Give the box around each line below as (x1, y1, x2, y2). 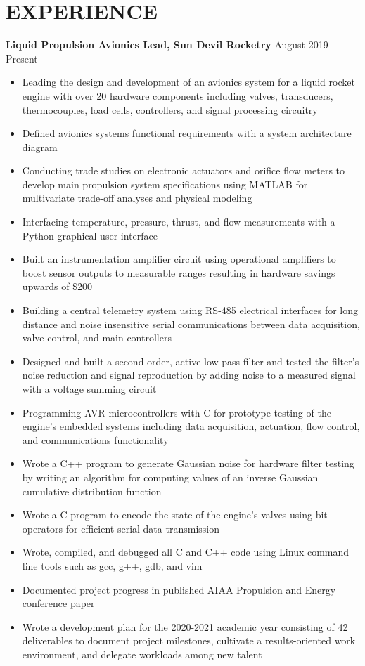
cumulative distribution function (22, 483, 162, 498)
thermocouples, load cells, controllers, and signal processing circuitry (22, 102, 318, 117)
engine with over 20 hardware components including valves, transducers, (22, 88, 333, 103)
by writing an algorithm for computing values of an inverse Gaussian (22, 469, 319, 484)
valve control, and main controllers (22, 330, 172, 345)
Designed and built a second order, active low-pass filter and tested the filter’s (22, 353, 359, 368)
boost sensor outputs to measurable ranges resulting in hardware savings (22, 265, 335, 280)
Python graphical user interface (22, 228, 158, 242)
